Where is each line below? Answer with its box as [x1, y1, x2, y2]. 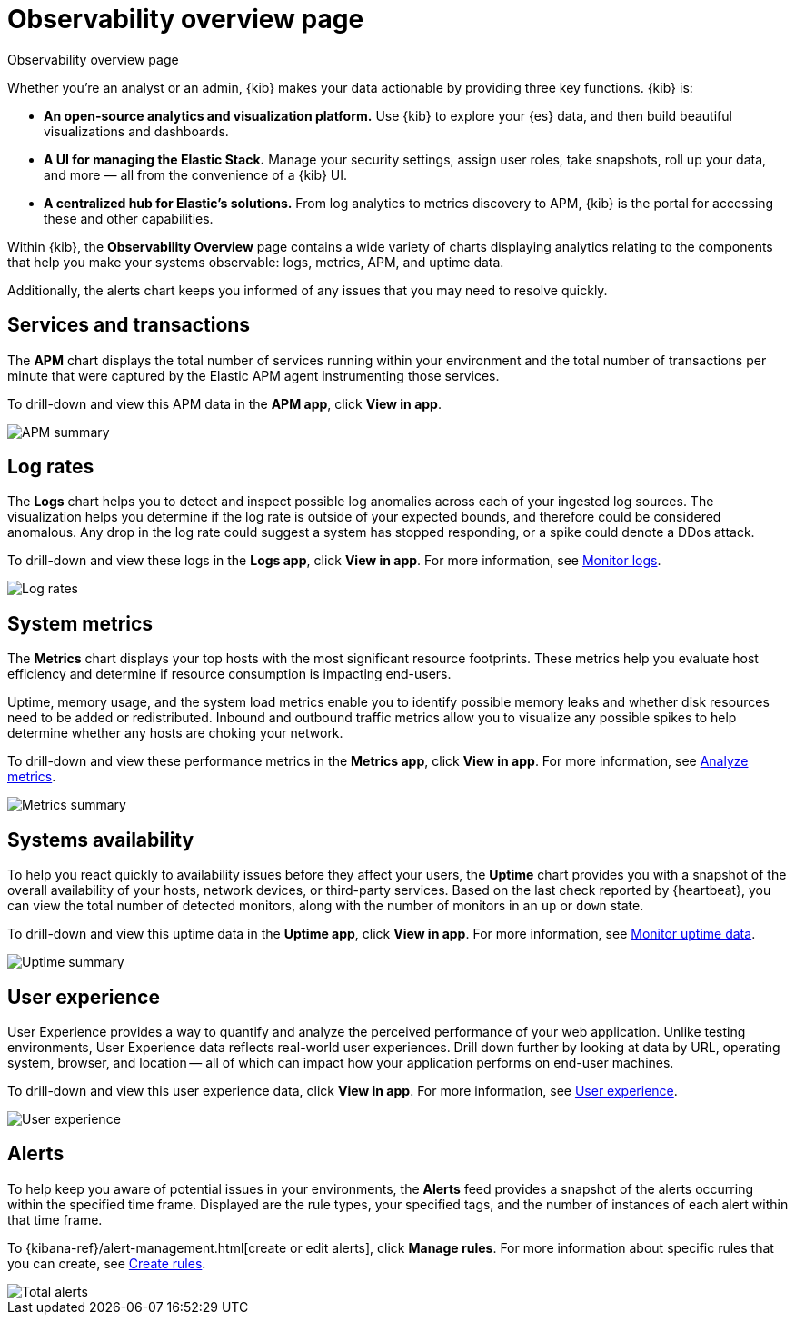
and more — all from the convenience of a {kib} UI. [44, 166, 348, 183]
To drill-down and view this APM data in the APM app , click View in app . [7, 395, 442, 412]
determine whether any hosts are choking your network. [7, 725, 343, 741]
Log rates [7, 455, 94, 479]
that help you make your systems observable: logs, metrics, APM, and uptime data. [7, 253, 504, 270]
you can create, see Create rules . [7, 1255, 206, 1271]
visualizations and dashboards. [44, 123, 229, 139]
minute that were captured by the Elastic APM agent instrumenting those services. [7, 367, 500, 383]
